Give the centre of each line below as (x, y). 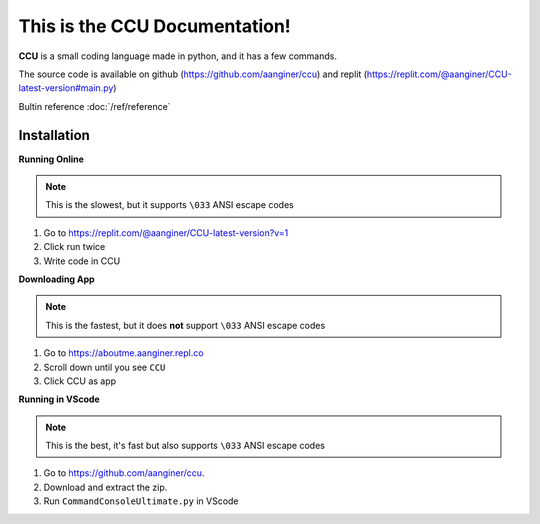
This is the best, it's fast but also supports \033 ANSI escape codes (185, 446)
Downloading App (56, 279)
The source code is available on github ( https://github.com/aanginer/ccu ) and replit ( (193, 74)
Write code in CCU (82, 261)
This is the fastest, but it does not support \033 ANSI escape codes (185, 325)
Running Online (51, 159)
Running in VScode (59, 399)
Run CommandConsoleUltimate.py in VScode (141, 501)
